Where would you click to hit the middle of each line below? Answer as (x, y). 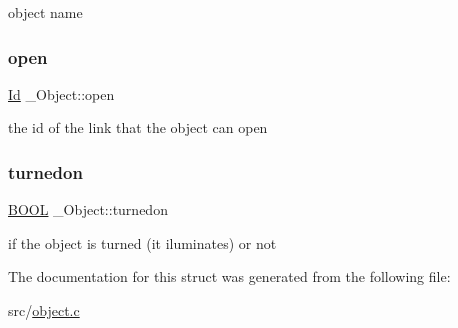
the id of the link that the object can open (138, 127)
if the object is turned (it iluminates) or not (142, 242)
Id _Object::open (61, 93)
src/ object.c (44, 310)
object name (45, 12)
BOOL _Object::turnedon (88, 209)
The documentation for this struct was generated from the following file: (229, 276)
